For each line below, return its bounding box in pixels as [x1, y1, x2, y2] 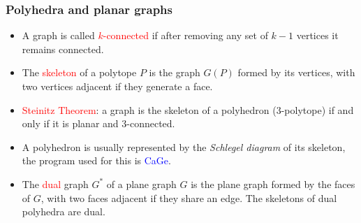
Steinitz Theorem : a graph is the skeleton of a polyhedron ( [22, 102, 277, 117]
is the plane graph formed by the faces [191, 176, 355, 191]
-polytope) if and [281, 102, 354, 117]
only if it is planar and [22, 116, 119, 131]
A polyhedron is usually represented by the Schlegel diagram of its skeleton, [22, 139, 346, 154]
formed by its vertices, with [237, 65, 355, 80]
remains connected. [22, 41, 104, 56]
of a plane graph [106, 176, 177, 191]
